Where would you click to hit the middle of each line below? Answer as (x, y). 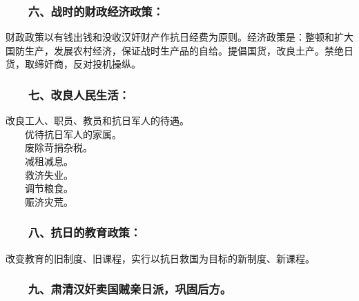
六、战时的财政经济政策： (96, 11)
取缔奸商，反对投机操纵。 (83, 64)
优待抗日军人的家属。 (73, 134)
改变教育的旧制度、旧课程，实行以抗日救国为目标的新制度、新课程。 (160, 258)
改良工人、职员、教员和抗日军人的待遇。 (97, 120)
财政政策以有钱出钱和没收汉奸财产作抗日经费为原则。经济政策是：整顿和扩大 (179, 37)
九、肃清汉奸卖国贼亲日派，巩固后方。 (130, 289)
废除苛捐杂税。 (58, 147)
